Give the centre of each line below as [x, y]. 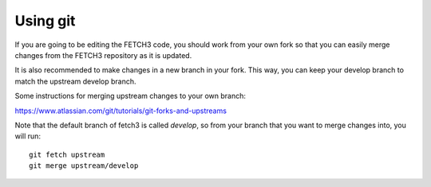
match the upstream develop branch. [75, 81]
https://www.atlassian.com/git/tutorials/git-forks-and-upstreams [121, 111]
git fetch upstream [67, 154]
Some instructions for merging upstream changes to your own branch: [130, 96]
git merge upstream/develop [84, 166]
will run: [28, 136]
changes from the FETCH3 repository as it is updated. [103, 55]
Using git [45, 21]
